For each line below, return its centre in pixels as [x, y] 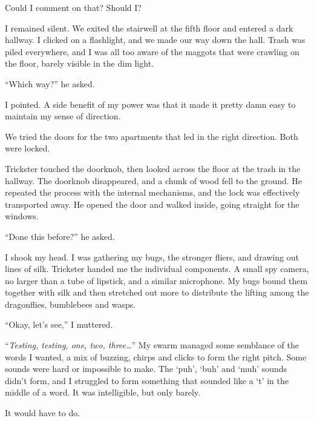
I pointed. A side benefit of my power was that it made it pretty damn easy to [150, 104]
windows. [22, 216]
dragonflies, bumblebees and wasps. [70, 304]
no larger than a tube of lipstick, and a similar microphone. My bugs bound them [156, 280]
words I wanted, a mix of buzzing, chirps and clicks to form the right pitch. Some [156, 356]
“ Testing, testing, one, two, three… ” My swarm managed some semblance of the [152, 345]
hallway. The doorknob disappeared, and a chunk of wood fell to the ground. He [154, 180]
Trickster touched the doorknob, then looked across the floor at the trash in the [153, 168]
